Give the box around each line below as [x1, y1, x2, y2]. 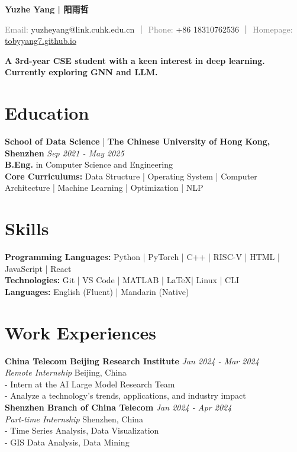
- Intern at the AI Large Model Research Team [5, 377, 175, 390]
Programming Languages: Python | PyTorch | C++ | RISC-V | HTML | [5, 251, 280, 263]
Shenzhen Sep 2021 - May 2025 [5, 146, 124, 159]
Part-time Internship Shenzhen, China [5, 412, 143, 425]
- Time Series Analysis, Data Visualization [5, 424, 159, 437]
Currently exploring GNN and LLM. [5, 66, 158, 78]
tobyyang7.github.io [5, 34, 76, 47]
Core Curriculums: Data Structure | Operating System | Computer [5, 169, 257, 182]
